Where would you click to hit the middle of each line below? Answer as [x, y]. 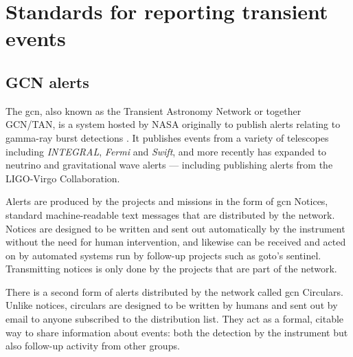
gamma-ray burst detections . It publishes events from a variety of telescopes [167, 137]
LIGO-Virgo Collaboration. [63, 178]
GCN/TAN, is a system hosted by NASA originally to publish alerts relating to [173, 124]
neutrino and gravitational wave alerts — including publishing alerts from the [169, 165]
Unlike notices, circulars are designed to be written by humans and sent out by [172, 305]
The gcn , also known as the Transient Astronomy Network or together [153, 110]
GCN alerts [47, 82]
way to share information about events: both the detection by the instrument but [177, 332]
